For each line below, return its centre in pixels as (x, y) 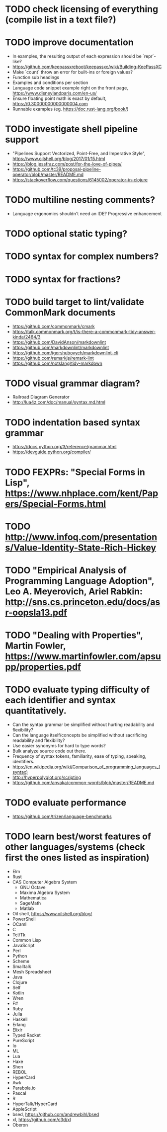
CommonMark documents (60, 312)
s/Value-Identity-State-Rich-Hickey (81, 547)
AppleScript (25, 1109)
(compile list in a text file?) (61, 20)
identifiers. (23, 762)
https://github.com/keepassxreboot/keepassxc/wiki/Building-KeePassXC (87, 67)
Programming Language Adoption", (80, 581)
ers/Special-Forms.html (56, 504)
